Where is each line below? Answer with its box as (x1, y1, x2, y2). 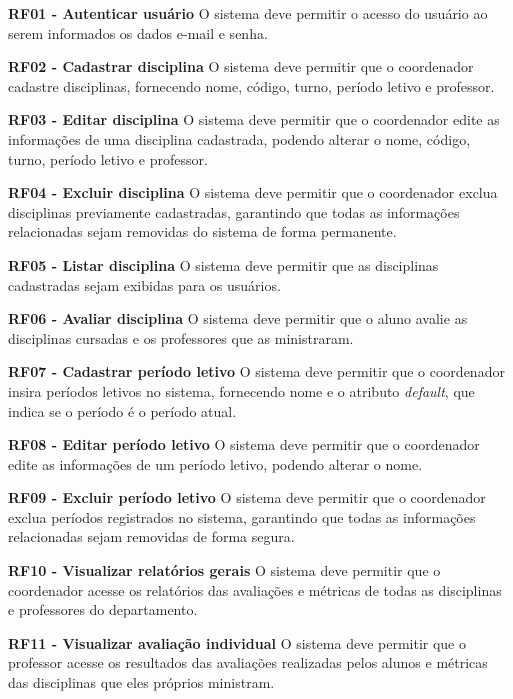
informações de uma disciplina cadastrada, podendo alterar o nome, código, (8, 128, 471, 149)
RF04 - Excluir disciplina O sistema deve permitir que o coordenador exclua (8, 182, 498, 203)
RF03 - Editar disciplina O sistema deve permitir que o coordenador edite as (8, 109, 500, 130)
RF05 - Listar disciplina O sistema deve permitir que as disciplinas (8, 254, 439, 275)
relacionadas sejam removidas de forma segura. (8, 526, 295, 547)
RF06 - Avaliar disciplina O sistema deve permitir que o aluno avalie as (8, 308, 468, 329)
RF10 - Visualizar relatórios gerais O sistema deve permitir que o (8, 560, 441, 581)
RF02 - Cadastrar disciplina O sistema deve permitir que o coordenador (8, 56, 474, 77)
